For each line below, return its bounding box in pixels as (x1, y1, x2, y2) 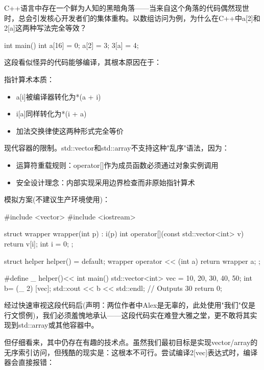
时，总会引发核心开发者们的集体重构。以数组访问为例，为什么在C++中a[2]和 (4, 12, 260, 23)
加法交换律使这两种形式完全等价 (16, 125, 124, 136)
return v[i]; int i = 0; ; (4, 238, 74, 249)
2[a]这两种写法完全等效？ (4, 22, 87, 33)
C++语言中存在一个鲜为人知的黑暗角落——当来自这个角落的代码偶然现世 (4, 3, 249, 13)
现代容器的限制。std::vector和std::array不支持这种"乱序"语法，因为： (4, 142, 229, 153)
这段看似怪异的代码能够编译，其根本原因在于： (4, 57, 161, 67)
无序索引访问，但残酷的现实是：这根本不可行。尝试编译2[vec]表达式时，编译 (4, 347, 258, 357)
